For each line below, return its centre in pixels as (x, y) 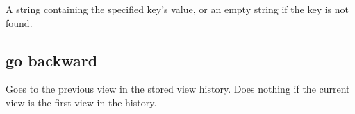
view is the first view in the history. (81, 102)
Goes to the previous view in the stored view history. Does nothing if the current (178, 89)
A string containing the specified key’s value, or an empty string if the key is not (177, 9)
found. (19, 22)
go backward (52, 60)
